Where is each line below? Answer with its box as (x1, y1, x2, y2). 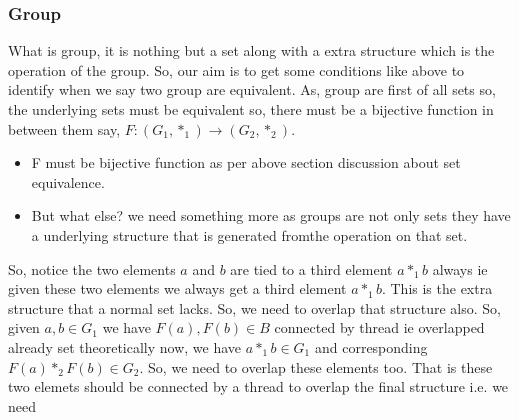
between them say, (8, 118, 121, 139)
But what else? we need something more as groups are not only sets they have (31, 205, 511, 226)
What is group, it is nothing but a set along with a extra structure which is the (8, 40, 495, 61)
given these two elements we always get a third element (8, 278, 347, 299)
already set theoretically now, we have (8, 336, 242, 357)
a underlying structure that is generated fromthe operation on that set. (31, 224, 468, 245)
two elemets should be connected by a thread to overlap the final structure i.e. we (8, 376, 509, 397)
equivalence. (31, 171, 105, 192)
